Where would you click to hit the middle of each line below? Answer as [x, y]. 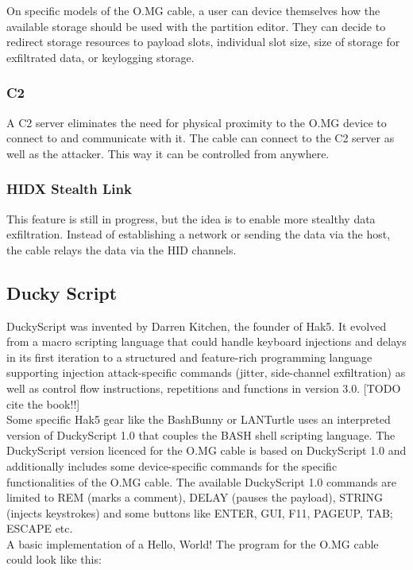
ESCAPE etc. [40, 528]
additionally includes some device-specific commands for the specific [172, 465]
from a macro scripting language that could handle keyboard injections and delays [206, 341]
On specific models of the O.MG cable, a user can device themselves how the [193, 10]
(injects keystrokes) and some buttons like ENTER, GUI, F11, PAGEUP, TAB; [200, 512]
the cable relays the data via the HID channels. [122, 249]
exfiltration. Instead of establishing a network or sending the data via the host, [199, 234]
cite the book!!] [43, 403]
